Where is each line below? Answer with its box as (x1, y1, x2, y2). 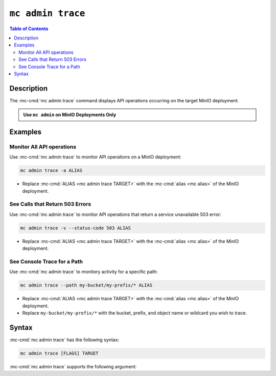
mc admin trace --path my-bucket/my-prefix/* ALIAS (20, 282, 153, 289)
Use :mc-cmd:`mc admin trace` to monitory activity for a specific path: (9, 269, 158, 275)
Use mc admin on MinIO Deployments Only (23, 112, 117, 118)
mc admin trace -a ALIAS (20, 168, 83, 173)
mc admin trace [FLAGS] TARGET (20, 350, 99, 356)
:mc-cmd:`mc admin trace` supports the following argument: (9, 363, 137, 369)
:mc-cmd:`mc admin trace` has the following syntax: (9, 337, 120, 343)
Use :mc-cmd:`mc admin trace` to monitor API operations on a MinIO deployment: (9, 154, 181, 160)
